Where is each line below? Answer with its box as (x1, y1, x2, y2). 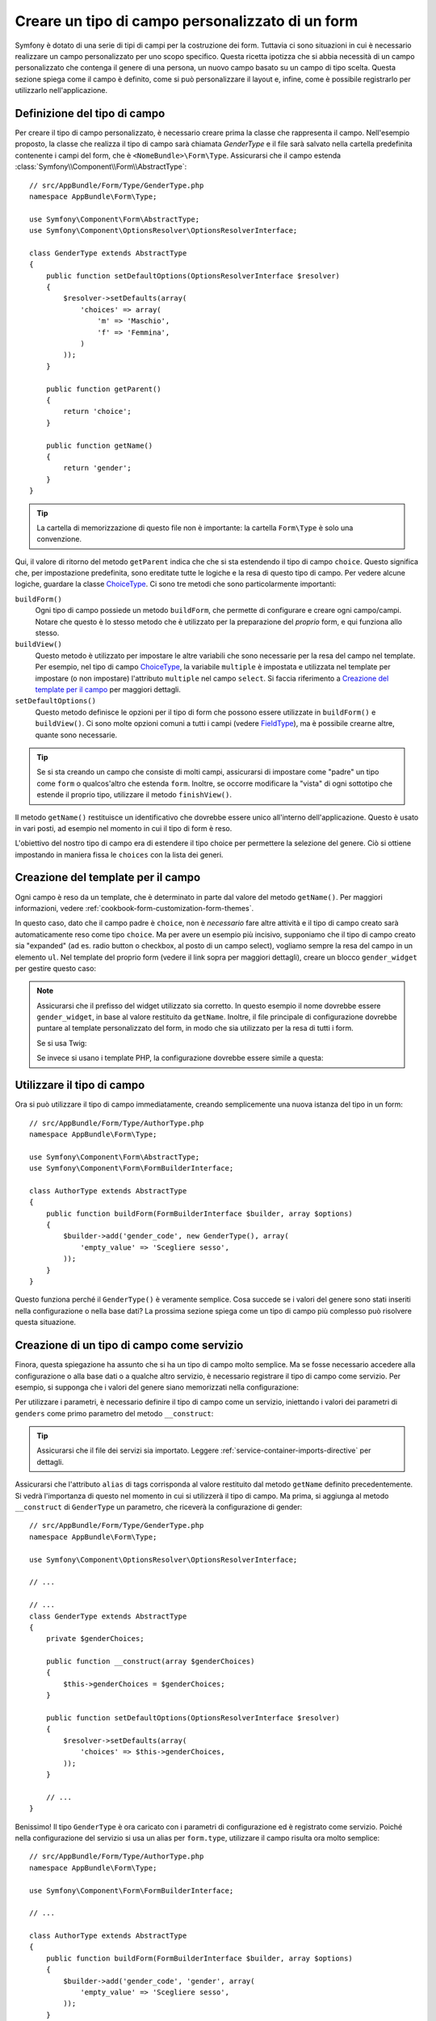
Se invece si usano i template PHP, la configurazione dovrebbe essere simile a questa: (36, 1053, 324, 1063)
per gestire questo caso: (15, 963, 97, 973)
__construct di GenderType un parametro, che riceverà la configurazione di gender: (15, 1502, 303, 1512)
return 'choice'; (63, 407, 132, 416)
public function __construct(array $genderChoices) (45, 1657, 255, 1666)
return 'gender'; (63, 463, 132, 473)
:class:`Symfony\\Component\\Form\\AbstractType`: (15, 162, 187, 171)
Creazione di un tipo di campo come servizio (15, 1339, 244, 1352)
